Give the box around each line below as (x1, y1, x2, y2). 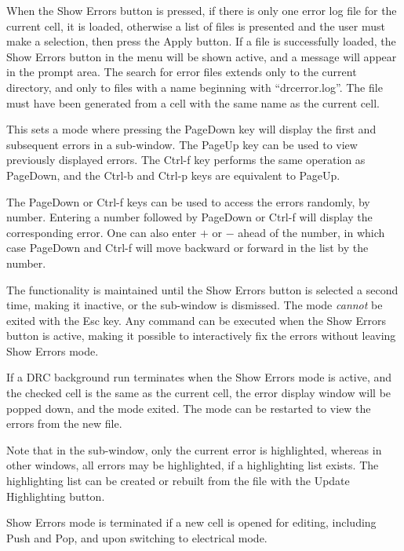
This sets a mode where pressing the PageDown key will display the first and (6, 121, 377, 137)
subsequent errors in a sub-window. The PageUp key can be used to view (6, 136, 358, 152)
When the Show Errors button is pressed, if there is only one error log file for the (6, 2, 397, 18)
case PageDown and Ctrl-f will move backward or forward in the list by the (6, 239, 369, 256)
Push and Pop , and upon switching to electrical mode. (6, 529, 268, 546)
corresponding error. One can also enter (6, 224, 197, 240)
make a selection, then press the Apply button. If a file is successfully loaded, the (6, 33, 396, 49)
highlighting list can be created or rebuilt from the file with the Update (6, 473, 350, 489)
